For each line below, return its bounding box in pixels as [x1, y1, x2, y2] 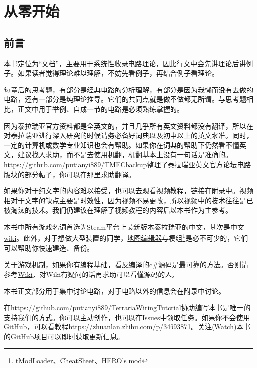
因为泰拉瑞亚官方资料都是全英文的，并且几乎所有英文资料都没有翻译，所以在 [4, 120, 253, 131]
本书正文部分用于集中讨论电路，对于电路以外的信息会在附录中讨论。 [4, 285, 225, 296]
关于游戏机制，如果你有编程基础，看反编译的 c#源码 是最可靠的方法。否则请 [4, 259, 248, 270]
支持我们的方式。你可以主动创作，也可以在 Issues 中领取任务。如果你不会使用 [4, 312, 250, 322]
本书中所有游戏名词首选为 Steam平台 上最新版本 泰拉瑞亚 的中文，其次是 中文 [4, 221, 245, 231]
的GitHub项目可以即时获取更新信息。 [4, 331, 124, 341]
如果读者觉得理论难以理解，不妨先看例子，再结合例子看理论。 [17, 68, 218, 78]
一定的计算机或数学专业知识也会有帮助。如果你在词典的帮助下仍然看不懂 [4, 139, 239, 150]
